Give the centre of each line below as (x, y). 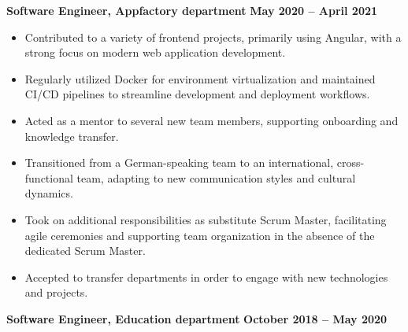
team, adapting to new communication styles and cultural (216, 177)
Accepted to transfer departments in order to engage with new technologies (206, 277)
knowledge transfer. (72, 136)
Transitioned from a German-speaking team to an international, (179, 162)
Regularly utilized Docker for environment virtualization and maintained (200, 78)
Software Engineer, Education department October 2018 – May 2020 (197, 318)
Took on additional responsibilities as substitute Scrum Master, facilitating (206, 219)
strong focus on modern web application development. (155, 52)
